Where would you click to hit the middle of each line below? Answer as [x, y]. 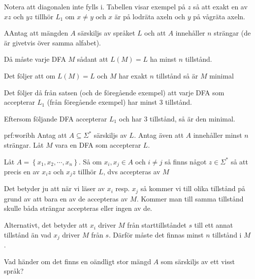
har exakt [133, 75]
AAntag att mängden [36, 33]
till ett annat [214, 225]
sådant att [93, 59]
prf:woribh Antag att [35, 135]
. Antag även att [159, 135]
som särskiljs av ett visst [198, 261]
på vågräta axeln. [219, 16]
